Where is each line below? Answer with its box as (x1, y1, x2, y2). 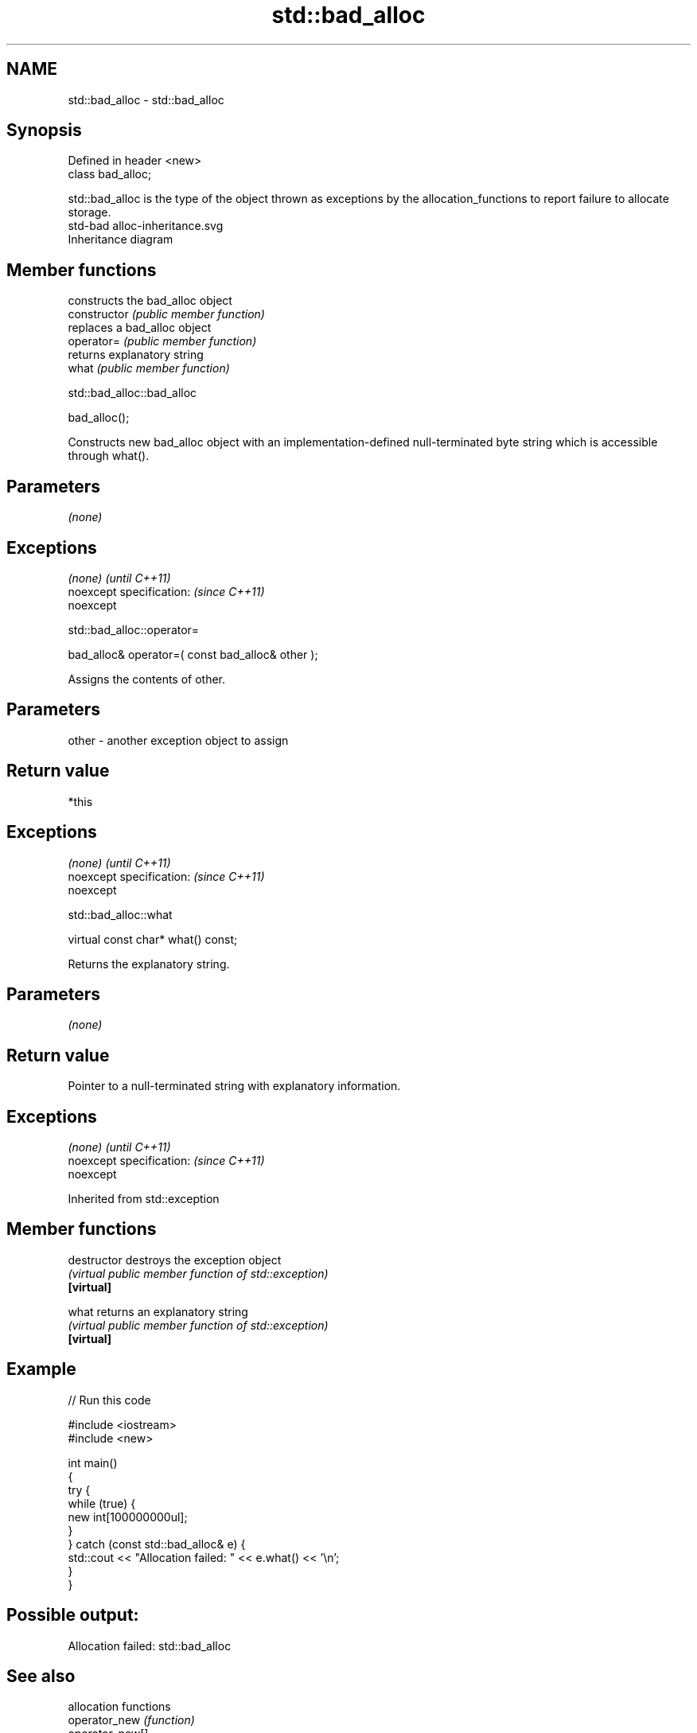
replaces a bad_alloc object (68, 321, 212, 335)
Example (6, 1359, 76, 1380)
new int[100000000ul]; (68, 1509, 188, 1524)
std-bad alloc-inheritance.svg (68, 219, 224, 233)
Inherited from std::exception (68, 1192, 220, 1206)
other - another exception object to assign (68, 733, 289, 747)
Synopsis (6, 120, 82, 141)
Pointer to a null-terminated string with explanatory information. (68, 1079, 401, 1093)
